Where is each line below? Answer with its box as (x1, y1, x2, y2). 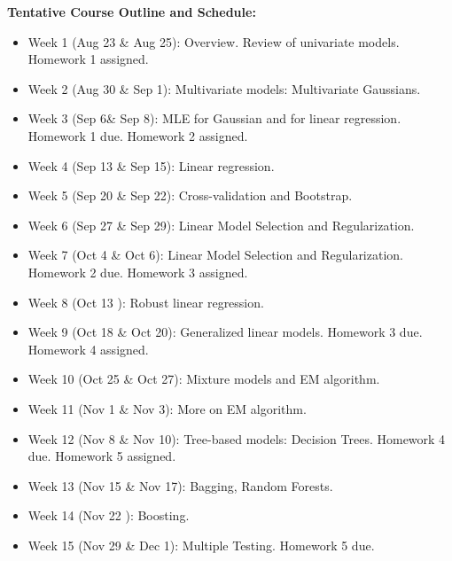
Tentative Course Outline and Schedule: (7, 3, 256, 20)
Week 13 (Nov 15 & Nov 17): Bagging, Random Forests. (27, 476, 333, 495)
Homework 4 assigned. (27, 339, 149, 358)
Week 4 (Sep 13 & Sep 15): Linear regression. (27, 156, 275, 175)
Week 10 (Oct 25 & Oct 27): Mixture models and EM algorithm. (27, 370, 380, 388)
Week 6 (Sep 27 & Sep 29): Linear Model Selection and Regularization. (27, 215, 415, 234)
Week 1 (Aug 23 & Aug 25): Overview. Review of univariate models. (27, 32, 400, 51)
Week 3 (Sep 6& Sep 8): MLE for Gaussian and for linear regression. (27, 109, 401, 128)
